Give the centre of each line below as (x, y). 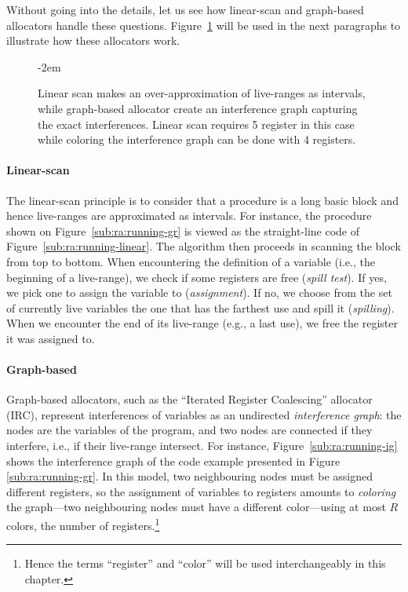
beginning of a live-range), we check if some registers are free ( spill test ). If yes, (197, 277)
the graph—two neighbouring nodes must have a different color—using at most (196, 507)
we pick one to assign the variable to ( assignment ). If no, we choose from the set (199, 292)
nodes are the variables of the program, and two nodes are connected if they (189, 430)
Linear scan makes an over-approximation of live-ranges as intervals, (202, 93)
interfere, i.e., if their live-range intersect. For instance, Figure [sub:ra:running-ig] (202, 446)
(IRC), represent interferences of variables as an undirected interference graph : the (204, 414)
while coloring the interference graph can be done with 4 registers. (197, 139)
